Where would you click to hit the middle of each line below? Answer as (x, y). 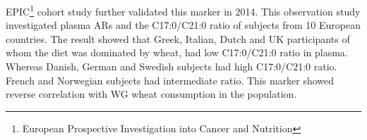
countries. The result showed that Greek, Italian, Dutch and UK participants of (178, 38)
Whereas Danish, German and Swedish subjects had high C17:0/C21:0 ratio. (172, 66)
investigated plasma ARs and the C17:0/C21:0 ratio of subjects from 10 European (183, 25)
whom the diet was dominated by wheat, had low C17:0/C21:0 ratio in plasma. (177, 52)
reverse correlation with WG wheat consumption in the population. (151, 94)
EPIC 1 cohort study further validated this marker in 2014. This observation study (183, 10)
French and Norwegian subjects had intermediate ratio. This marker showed (170, 80)
